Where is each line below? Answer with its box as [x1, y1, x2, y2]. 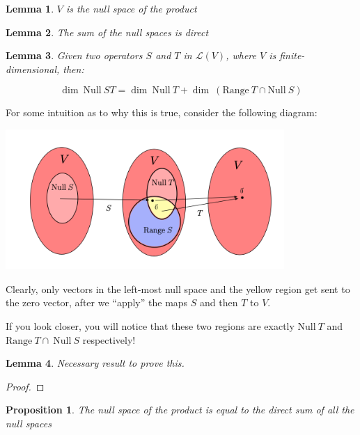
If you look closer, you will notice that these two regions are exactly [6, 318, 295, 333]
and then [200, 295, 238, 310]
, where [226, 48, 256, 63]
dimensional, [6, 61, 60, 76]
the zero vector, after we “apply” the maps [6, 295, 188, 310]
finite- [279, 48, 305, 63]
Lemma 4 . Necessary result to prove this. [6, 356, 185, 370]
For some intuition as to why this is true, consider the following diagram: [6, 105, 318, 120]
